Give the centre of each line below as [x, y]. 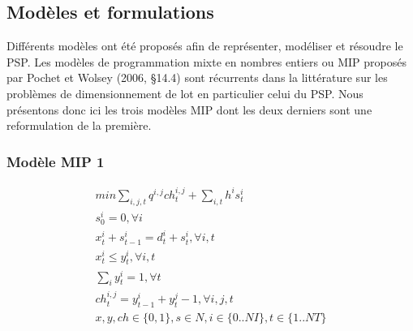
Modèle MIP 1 [56, 161]
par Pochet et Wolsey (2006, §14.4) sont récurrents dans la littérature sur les [197, 77]
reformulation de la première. [79, 125]
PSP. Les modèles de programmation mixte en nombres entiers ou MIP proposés [206, 61]
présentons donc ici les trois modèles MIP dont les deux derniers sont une [189, 109]
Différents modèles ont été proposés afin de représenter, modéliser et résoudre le [205, 46]
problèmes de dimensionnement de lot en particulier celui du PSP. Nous [185, 93]
